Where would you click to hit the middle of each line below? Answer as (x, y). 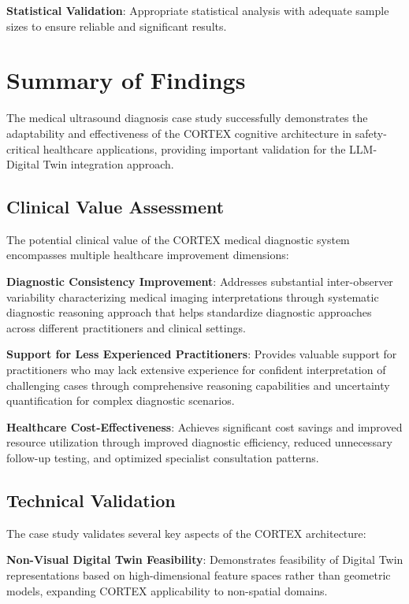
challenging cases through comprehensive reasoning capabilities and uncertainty (198, 385)
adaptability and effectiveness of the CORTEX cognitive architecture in (179, 133)
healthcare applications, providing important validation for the (194, 148)
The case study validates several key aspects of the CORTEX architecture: (186, 533)
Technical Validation (91, 500)
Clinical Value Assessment (115, 207)
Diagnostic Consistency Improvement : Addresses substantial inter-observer (200, 282)
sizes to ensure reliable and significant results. (117, 26)
